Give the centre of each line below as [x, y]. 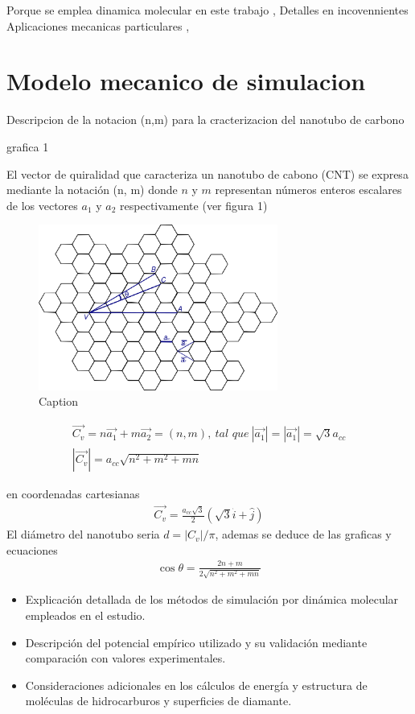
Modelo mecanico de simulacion [186, 81]
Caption [59, 401]
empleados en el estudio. [85, 615]
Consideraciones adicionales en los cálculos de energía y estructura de [196, 685]
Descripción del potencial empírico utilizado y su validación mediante [196, 642]
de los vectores [42, 205]
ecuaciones [32, 549]
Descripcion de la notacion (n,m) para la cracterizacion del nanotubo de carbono [205, 120]
